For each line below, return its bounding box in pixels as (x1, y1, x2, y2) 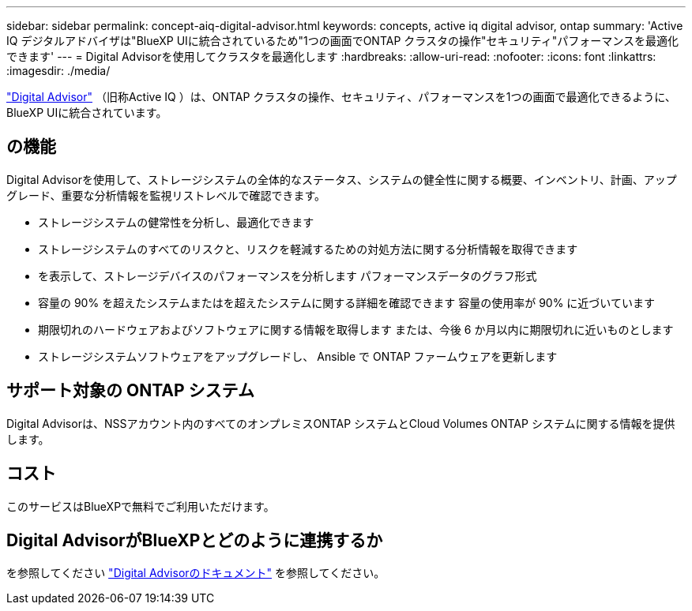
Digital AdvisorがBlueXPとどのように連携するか (6, 530, 383, 550)
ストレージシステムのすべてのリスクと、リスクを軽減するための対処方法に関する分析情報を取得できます (38, 242, 578, 256)
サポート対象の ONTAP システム (6, 380, 254, 401)
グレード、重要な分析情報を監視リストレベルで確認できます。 (6, 188, 326, 202)
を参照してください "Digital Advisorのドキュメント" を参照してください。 (6, 566, 385, 580)
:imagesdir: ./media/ (6, 64, 111, 77)
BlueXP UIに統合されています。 (6, 106, 167, 119)
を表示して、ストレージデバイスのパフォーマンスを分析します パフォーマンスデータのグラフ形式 (38, 268, 537, 283)
